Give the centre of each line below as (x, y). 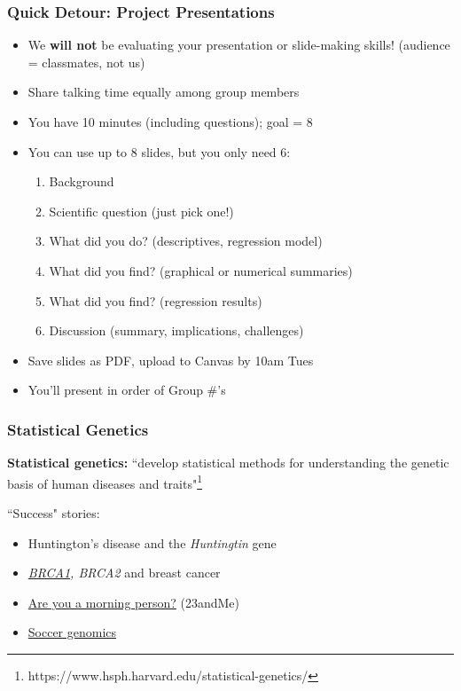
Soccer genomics (72, 632)
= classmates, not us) (86, 62)
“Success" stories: (54, 513)
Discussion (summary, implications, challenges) (176, 330)
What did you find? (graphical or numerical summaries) (201, 270)
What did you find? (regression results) (156, 300)
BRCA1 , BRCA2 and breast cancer (124, 573)
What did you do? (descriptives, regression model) (186, 241)
